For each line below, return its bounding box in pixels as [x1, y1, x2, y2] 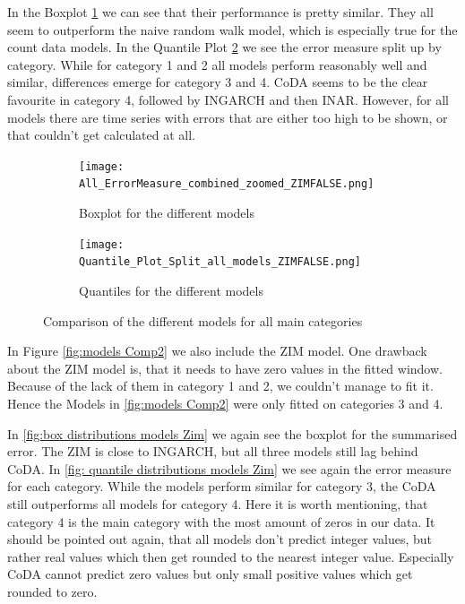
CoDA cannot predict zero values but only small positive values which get [7, 565, 413, 583]
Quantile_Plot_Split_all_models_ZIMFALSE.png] [79, 255, 361, 269]
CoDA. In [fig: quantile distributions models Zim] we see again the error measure [7, 459, 452, 478]
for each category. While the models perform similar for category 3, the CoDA [7, 477, 436, 496]
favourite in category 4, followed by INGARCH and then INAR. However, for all [7, 90, 449, 108]
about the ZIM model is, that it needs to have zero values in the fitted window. [7, 358, 443, 377]
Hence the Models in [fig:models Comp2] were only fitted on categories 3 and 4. [7, 393, 443, 412]
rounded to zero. [7, 582, 98, 600]
